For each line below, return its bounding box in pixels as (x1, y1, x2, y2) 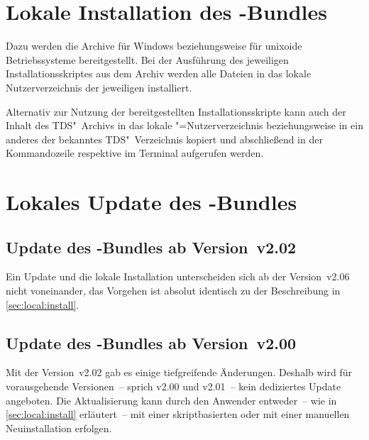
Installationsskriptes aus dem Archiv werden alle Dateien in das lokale (6, 66, 312, 81)
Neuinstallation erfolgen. (6, 420, 112, 435)
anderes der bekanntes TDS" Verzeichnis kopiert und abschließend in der (6, 131, 323, 146)
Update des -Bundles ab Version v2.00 (6, 331, 297, 353)
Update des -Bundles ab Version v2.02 (6, 236, 297, 258)
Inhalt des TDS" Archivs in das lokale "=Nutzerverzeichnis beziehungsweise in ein (6, 118, 363, 133)
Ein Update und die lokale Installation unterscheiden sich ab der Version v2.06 (6, 269, 350, 284)
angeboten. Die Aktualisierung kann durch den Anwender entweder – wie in (6, 392, 337, 407)
